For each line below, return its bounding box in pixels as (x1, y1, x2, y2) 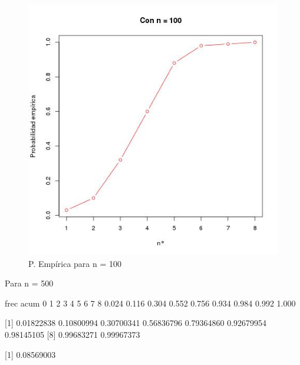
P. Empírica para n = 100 (28, 257, 121, 269)
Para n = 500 (5, 277, 54, 289)
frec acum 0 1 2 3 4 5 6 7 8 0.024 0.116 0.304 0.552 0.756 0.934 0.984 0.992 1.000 (5, 296, 296, 309)
